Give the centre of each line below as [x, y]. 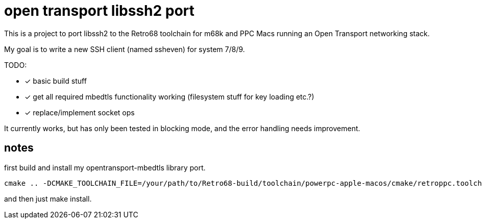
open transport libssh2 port [99, 11]
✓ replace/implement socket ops [80, 112]
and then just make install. [48, 199]
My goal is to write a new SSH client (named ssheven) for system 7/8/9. [125, 49]
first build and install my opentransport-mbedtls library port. [105, 167]
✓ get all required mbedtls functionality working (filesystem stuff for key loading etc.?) [170, 96]
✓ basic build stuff [56, 81]
